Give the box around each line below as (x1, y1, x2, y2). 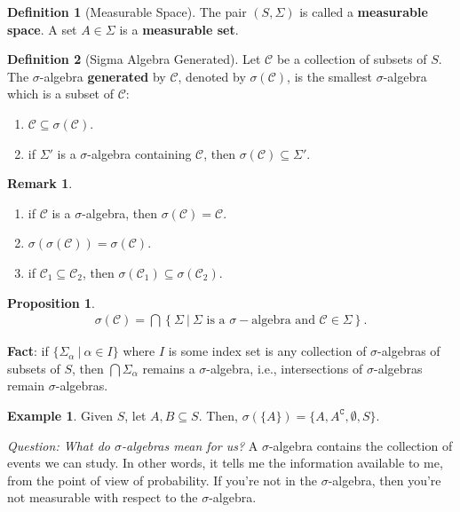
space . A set (7, 20, 77, 38)
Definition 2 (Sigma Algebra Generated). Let (7, 50, 261, 68)
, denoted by (178, 67, 246, 85)
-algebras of (377, 342, 440, 360)
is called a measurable (299, 3, 428, 20)
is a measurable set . (119, 20, 239, 38)
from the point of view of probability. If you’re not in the (7, 470, 318, 489)
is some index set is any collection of (168, 342, 367, 360)
